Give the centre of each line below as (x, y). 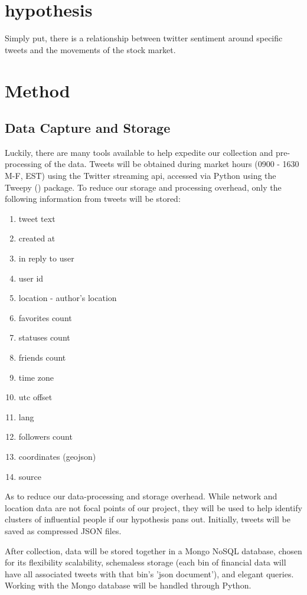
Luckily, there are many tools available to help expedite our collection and (139, 152)
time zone (36, 377)
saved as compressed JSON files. (63, 530)
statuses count (44, 337)
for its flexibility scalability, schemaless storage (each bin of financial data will (146, 562)
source (30, 476)
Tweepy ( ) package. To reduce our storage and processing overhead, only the (143, 187)
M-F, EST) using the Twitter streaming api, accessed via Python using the (141, 176)
